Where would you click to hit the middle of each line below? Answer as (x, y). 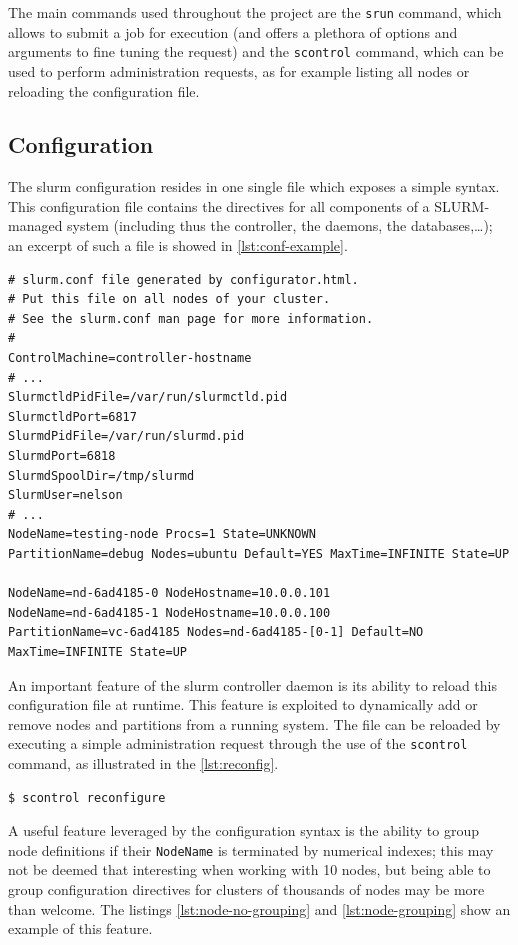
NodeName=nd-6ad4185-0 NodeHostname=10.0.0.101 (169, 593)
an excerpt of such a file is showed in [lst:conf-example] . (178, 245)
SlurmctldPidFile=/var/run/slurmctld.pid (148, 397)
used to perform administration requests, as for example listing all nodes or (239, 70)
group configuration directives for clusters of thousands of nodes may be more (246, 889)
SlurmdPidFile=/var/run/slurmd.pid (126, 436)
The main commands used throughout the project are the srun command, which (255, 12)
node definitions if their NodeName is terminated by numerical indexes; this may (251, 849)
